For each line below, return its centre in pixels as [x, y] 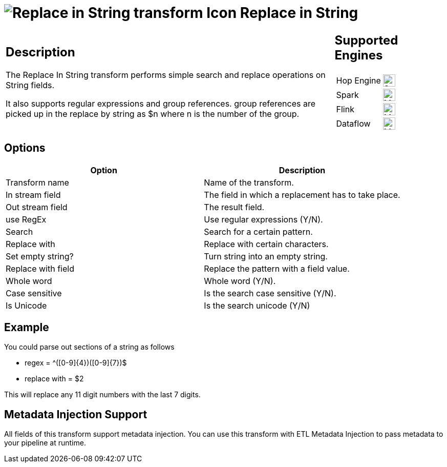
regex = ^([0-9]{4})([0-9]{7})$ [76, 363]
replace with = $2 [54, 379]
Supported [366, 40]
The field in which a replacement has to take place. [302, 195]
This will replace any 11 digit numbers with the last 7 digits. [102, 395]
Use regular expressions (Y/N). [263, 219]
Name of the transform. [249, 182]
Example [27, 327]
